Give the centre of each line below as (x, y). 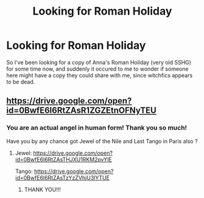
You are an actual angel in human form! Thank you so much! (97, 128)
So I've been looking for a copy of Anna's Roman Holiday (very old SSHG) (99, 62)
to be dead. (21, 82)
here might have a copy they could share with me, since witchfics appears (100, 75)
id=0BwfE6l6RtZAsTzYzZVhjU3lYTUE (62, 177)
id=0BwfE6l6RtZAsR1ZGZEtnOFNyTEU (81, 111)
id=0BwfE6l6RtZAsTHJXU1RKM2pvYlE (63, 159)
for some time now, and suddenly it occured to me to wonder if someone (97, 69)
